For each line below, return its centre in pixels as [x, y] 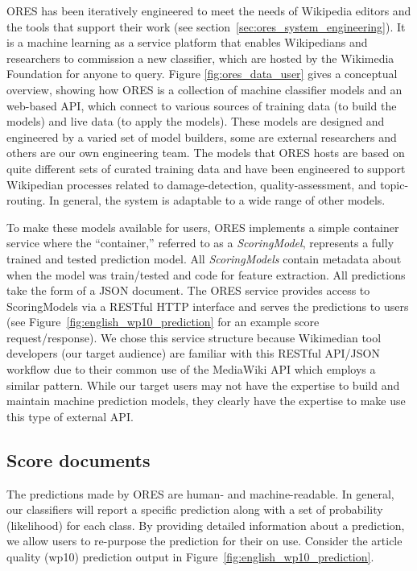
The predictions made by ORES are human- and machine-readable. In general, [200, 493]
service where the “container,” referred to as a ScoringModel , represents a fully [200, 243]
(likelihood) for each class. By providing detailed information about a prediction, [206, 525]
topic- [394, 184]
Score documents [78, 459]
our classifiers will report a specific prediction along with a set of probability [195, 509]
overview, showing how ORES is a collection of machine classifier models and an [204, 89]
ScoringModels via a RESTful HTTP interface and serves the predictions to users [208, 306]
